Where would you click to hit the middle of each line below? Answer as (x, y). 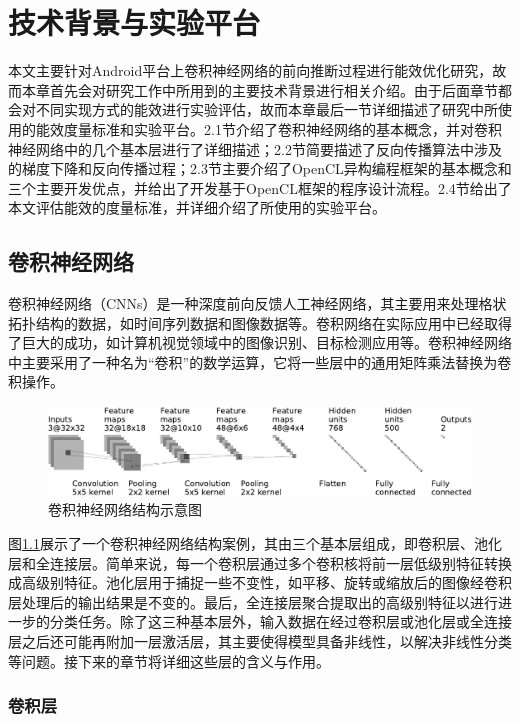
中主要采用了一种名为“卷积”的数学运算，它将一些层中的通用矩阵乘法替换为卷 (260, 361)
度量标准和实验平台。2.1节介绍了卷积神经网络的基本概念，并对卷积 (282, 128)
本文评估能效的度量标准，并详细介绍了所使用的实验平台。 (197, 207)
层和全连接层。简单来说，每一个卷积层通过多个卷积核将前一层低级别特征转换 (260, 562)
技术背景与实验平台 (134, 22)
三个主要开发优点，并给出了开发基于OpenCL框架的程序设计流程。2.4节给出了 (260, 187)
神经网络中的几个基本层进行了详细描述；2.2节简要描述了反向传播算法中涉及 (255, 148)
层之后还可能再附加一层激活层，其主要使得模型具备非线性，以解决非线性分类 (260, 641)
